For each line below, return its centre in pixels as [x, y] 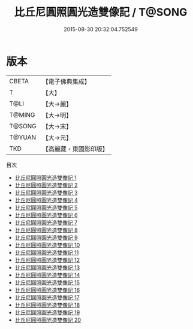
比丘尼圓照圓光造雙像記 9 [46, 237]
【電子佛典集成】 [67, 82]
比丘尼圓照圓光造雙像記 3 [46, 192]
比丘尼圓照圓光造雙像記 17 [47, 297]
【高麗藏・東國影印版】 [76, 149]
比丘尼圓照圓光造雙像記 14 [47, 275]
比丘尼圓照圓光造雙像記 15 [47, 282]
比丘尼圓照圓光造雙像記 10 [47, 245]
